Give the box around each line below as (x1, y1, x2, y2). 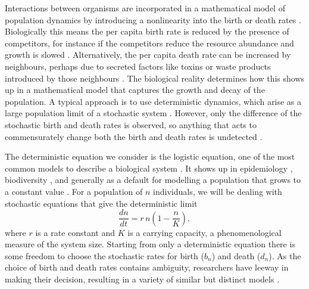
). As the (269, 249, 301, 262)
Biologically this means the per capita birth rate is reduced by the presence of (5, 25, 289, 38)
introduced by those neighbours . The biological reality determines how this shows (5, 72, 305, 84)
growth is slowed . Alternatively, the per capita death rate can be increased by (5, 48, 291, 61)
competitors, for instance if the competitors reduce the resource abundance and (5, 36, 294, 49)
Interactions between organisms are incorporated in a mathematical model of (5, 2, 285, 14)
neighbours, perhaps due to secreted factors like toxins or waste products (5, 60, 271, 72)
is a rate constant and (35, 226, 116, 238)
